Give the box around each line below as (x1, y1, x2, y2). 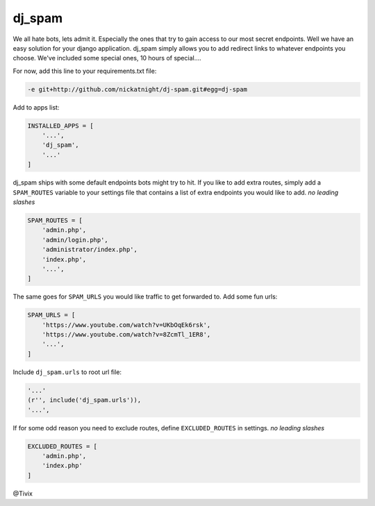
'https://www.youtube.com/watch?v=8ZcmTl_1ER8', (42, 330, 211, 339)
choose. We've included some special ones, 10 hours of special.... (12, 54, 201, 62)
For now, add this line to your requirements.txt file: (12, 67, 157, 75)
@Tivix (12, 489, 33, 498)
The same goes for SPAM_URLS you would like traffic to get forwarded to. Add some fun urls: (12, 292, 278, 301)
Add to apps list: (12, 103, 60, 111)
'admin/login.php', (42, 236, 109, 244)
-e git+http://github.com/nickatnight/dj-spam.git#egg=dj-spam (27, 85, 248, 93)
